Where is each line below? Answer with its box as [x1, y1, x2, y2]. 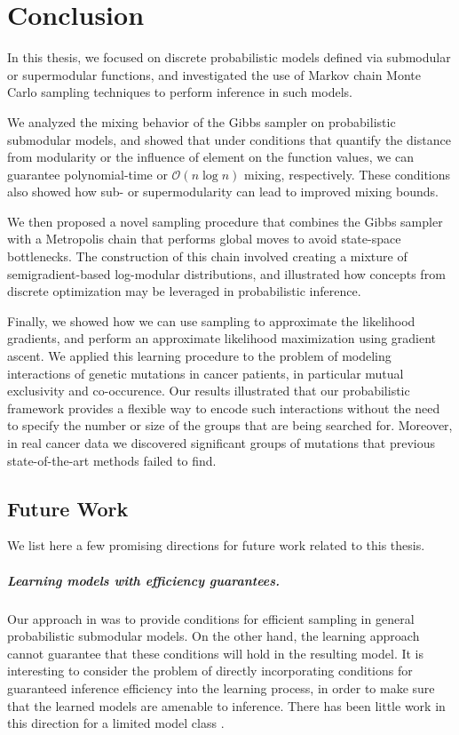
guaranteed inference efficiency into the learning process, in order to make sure [7, 678, 435, 697]
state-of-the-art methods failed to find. [7, 451, 217, 469]
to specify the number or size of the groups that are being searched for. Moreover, [7, 416, 453, 435]
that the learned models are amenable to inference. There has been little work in [7, 696, 446, 715]
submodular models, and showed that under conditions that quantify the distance [7, 130, 451, 148]
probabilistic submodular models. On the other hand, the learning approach [7, 627, 420, 645]
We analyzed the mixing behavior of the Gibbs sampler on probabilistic [7, 112, 396, 131]
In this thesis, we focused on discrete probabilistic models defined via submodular [7, 48, 451, 67]
